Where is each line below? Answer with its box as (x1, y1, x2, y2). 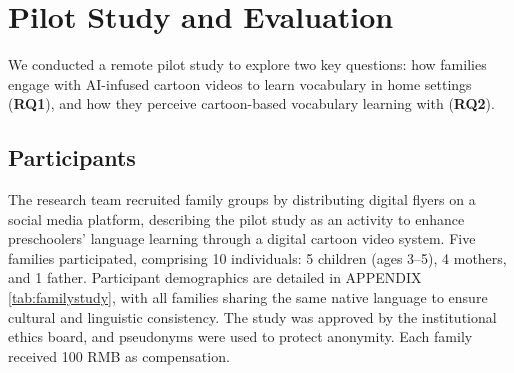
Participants (8, 142, 136, 173)
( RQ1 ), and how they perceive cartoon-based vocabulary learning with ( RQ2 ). (8, 93, 495, 114)
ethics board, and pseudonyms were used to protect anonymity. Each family (8, 326, 473, 347)
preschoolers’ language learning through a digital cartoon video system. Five (8, 228, 476, 249)
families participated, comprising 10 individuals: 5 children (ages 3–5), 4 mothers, (8, 247, 507, 268)
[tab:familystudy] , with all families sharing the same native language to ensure (8, 287, 488, 308)
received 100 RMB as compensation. (8, 345, 230, 366)
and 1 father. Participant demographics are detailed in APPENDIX (8, 267, 422, 288)
